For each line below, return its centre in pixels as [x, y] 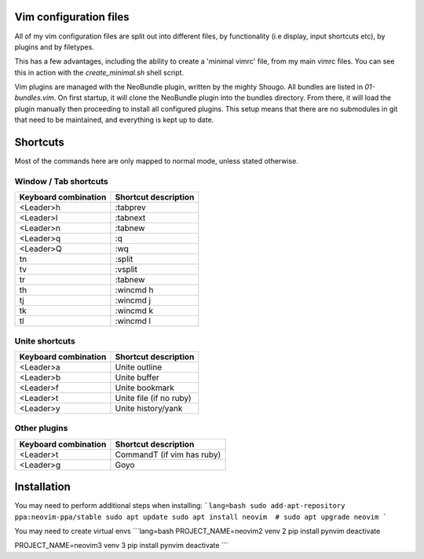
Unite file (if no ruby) [153, 399]
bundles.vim [35, 97]
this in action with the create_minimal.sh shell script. [99, 72]
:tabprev [131, 208]
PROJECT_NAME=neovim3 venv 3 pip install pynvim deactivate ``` [121, 546]
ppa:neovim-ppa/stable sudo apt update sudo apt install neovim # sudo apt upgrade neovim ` [201, 517]
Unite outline [139, 367]
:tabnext [130, 218]
